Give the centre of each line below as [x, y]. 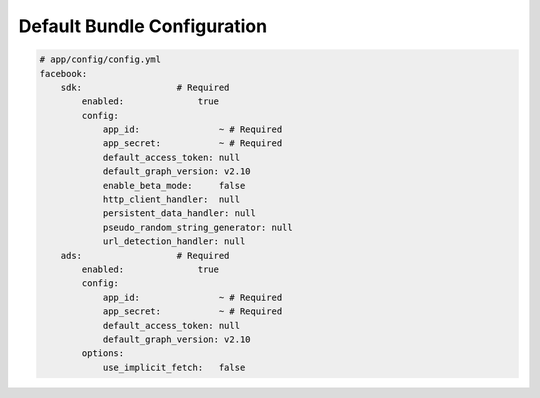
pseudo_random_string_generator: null [198, 227]
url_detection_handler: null [174, 241]
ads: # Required [145, 255]
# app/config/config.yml [100, 59]
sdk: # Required [145, 87]
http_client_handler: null [171, 199]
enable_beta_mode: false [174, 185]
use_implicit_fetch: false [174, 367]
